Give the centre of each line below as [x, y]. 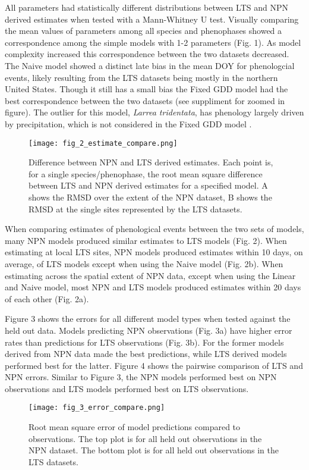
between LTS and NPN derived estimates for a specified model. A [148, 185]
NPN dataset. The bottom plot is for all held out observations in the [154, 450]
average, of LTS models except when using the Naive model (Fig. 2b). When [144, 263]
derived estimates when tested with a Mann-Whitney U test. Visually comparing [152, 19]
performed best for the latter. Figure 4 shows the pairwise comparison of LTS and [154, 365]
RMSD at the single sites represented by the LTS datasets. [135, 209]
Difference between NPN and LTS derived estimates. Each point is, [151, 162]
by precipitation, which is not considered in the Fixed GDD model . [128, 123]
